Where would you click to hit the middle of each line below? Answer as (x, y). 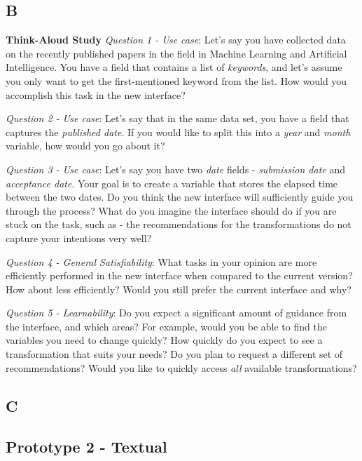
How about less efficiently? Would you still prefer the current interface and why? (179, 289)
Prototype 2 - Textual (86, 447)
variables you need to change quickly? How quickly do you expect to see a (164, 340)
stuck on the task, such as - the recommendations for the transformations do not (179, 224)
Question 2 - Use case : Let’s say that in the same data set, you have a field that (177, 118)
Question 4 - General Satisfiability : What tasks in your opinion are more (161, 261)
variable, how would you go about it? (85, 146)
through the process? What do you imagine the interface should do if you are (171, 210)
